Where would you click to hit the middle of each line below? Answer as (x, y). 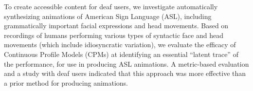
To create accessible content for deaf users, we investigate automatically (111, 6)
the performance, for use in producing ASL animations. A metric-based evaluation (126, 64)
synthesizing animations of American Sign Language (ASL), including (108, 16)
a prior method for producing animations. (66, 82)
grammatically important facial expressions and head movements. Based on (116, 26)
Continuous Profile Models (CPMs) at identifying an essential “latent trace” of (121, 54)
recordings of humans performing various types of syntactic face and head (114, 35)
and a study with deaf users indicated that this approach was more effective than (125, 73)
